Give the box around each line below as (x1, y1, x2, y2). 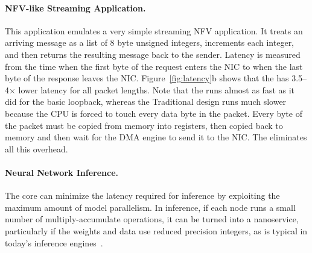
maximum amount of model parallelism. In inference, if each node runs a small (5, 201, 296, 213)
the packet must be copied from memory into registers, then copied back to (5, 119, 283, 131)
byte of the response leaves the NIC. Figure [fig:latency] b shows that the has (5, 72, 289, 84)
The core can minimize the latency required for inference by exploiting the (5, 189, 280, 202)
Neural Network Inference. (5, 166, 119, 178)
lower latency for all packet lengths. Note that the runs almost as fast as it (18, 83, 295, 96)
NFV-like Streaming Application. (5, 1, 146, 14)
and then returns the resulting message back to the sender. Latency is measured (5, 48, 301, 60)
